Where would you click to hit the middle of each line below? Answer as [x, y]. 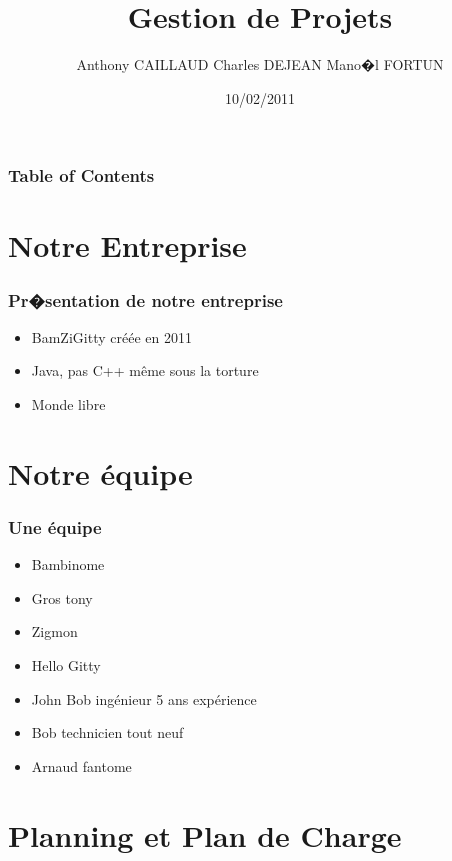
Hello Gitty [66, 664]
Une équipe [55, 526]
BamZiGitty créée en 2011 [111, 336]
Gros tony [62, 597]
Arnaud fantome [81, 765]
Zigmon [54, 631]
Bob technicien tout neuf [107, 732]
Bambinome [68, 564]
